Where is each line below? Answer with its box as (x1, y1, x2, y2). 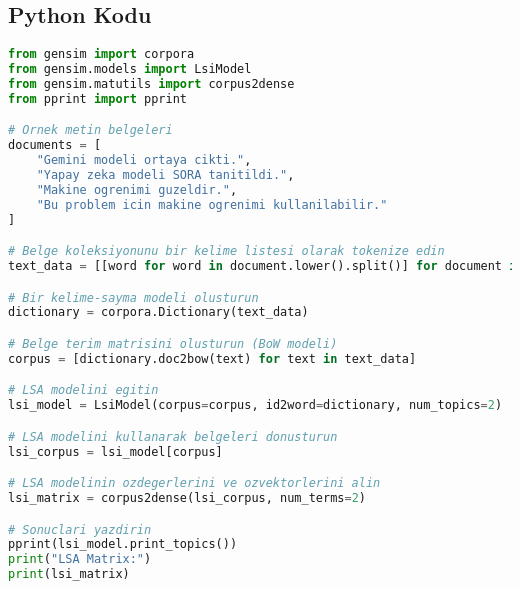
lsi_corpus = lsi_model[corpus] (8, 444, 223, 459)
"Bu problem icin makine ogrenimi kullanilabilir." (36, 197, 388, 212)
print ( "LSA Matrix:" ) (8, 552, 152, 567)
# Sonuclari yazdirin (8, 522, 152, 537)
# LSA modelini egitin (8, 383, 159, 398)
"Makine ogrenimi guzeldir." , (36, 182, 238, 197)
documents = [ (8, 138, 102, 153)
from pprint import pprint (8, 91, 187, 106)
